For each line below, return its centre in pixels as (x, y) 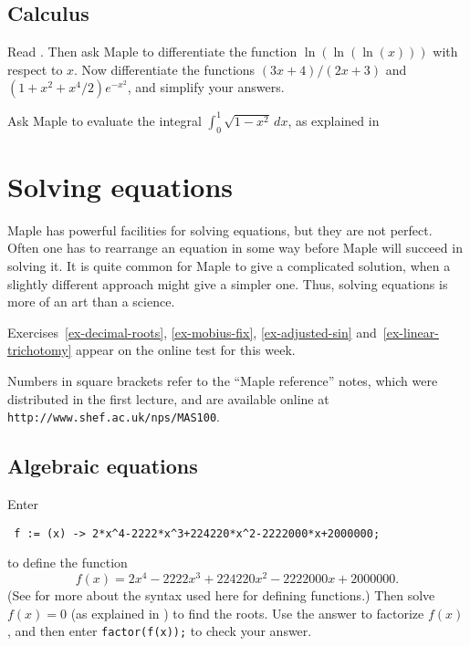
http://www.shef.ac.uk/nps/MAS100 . (114, 417)
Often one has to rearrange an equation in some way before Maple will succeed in (235, 248)
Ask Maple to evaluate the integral (104, 120)
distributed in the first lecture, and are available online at (168, 398)
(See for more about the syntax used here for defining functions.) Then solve (221, 594)
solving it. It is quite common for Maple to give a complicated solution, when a (229, 266)
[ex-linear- (411, 332)
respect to (35, 69)
